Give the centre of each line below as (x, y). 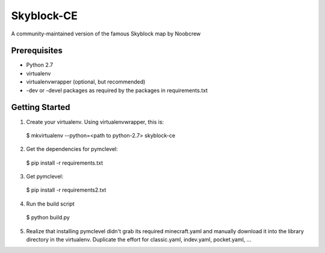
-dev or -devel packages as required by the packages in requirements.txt (117, 90)
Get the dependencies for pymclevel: (72, 149)
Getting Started (41, 107)
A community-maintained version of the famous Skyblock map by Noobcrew (106, 34)
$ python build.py (48, 218)
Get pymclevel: (45, 177)
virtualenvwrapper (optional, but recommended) (86, 82)
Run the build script (50, 204)
